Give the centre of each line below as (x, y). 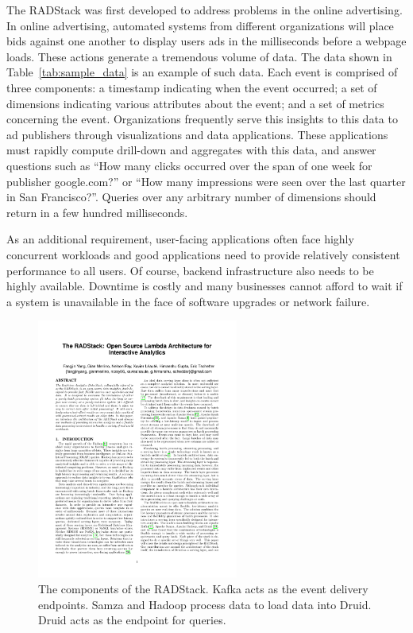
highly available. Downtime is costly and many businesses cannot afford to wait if (205, 286)
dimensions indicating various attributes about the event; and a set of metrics (195, 103)
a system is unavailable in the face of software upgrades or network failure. (188, 301)
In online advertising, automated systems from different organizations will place (200, 25)
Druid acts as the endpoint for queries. (132, 620)
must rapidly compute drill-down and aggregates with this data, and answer (191, 150)
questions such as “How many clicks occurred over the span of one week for (189, 165)
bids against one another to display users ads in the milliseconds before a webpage (206, 41)
